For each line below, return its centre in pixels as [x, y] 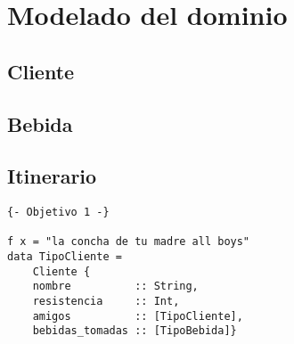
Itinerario [52, 176]
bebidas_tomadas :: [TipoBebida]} [135, 331]
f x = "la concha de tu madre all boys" [129, 242]
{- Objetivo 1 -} [58, 213]
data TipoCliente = [65, 257]
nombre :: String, [115, 287]
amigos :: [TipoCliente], [138, 316]
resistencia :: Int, [106, 302]
